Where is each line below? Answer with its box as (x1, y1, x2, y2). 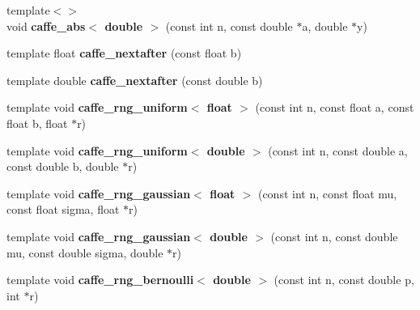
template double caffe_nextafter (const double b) (6, 71, 263, 88)
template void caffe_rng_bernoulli (6, 271, 194, 288)
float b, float (6, 114, 68, 131)
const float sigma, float (6, 201, 120, 218)
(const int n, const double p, (274, 271, 414, 288)
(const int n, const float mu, (257, 185, 397, 202)
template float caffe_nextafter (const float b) (6, 45, 242, 62)
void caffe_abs (6, 17, 86, 34)
